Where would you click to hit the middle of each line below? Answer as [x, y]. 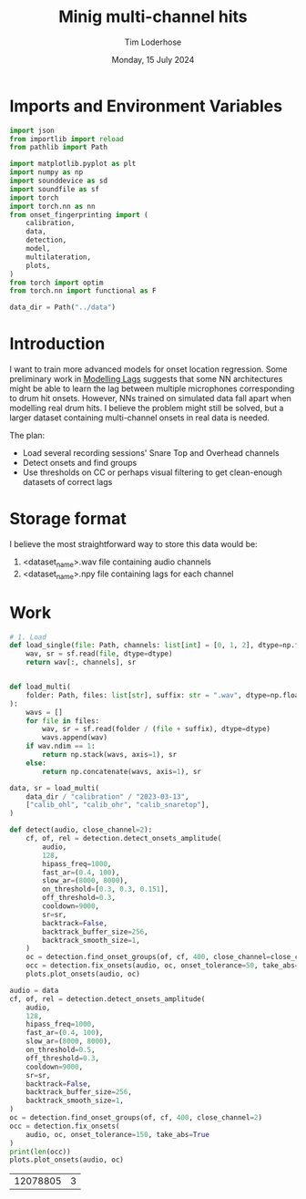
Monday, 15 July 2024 [153, 59]
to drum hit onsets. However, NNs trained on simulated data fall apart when [150, 398]
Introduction [57, 344]
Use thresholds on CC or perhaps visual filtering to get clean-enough [152, 472]
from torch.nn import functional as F [83, 291]
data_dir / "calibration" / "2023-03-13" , [107, 796]
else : [36, 763]
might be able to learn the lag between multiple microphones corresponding [152, 388]
